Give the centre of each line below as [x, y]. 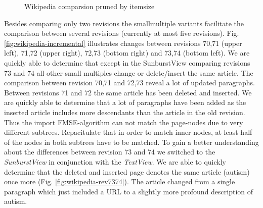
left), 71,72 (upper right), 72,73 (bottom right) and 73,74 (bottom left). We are [127, 53]
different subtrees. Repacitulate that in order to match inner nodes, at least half [128, 132]
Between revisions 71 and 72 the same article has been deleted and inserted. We [128, 92]
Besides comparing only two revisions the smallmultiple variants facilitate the [124, 23]
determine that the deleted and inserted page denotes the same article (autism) [127, 171]
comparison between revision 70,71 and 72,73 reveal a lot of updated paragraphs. [129, 83]
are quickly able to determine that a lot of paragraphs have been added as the [125, 102]
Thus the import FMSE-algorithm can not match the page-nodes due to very [124, 122]
